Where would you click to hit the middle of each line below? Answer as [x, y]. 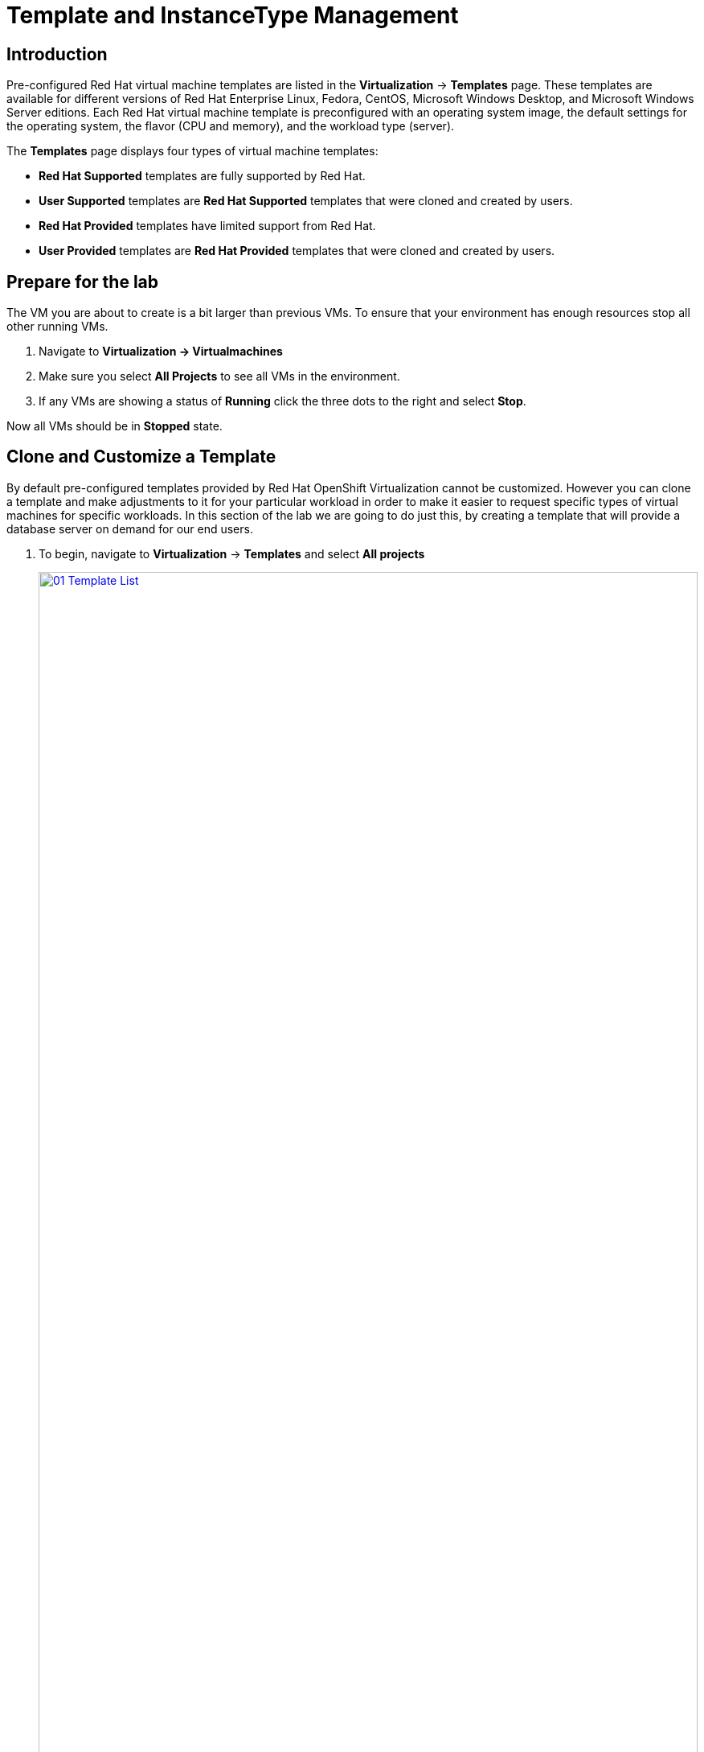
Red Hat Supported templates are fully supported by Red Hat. [202, 176]
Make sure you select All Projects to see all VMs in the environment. [219, 376]
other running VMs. [57, 327]
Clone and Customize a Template [141, 457]
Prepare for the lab [83, 282]
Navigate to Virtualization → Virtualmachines [161, 352]
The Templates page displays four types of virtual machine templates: [192, 151]
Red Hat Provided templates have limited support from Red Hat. [207, 226]
